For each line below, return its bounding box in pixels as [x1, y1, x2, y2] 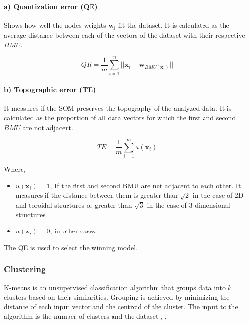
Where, [4, 164, 25, 174]
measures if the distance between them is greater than [15, 190, 178, 200]
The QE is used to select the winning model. [4, 242, 138, 252]
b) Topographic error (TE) [4, 84, 96, 94]
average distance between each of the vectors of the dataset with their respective [4, 30, 245, 40]
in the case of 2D [192, 190, 244, 200]
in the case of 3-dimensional [147, 200, 230, 210]
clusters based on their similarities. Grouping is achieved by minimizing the [4, 292, 230, 302]
